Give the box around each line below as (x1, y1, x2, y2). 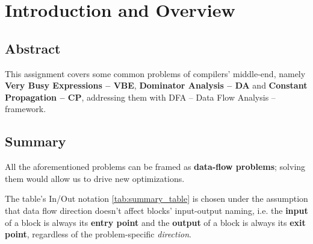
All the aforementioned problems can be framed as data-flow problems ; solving (5, 160, 306, 173)
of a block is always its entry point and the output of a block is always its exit (5, 216, 306, 228)
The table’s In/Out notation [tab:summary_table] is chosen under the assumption (5, 192, 308, 205)
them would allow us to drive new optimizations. (5, 172, 185, 184)
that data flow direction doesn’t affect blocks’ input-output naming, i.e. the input (5, 204, 308, 216)
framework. (5, 102, 46, 115)
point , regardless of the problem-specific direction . (5, 228, 191, 240)
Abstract (5, 39, 61, 57)
